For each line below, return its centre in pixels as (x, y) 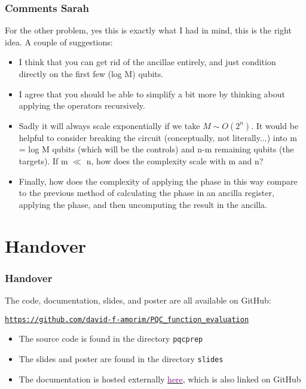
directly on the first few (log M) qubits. (91, 73)
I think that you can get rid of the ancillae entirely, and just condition (147, 62)
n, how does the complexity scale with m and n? (175, 160)
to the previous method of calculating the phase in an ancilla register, (146, 193)
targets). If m (43, 160)
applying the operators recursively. (82, 105)
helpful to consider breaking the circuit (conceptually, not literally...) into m (158, 137)
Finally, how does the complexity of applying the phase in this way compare (158, 181)
